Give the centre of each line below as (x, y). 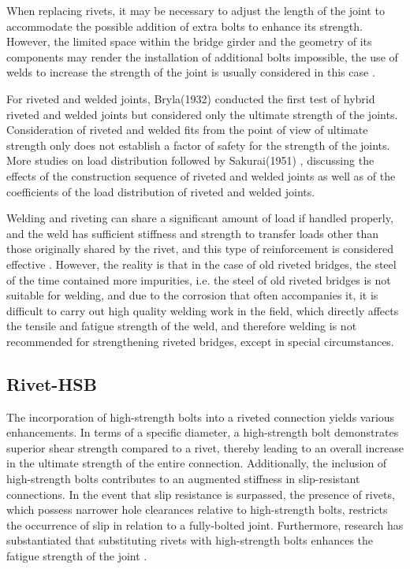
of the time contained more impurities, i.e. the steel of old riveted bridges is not (199, 279)
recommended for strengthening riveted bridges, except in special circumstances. (200, 341)
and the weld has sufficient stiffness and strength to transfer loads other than (193, 233)
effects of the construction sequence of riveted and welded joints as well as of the (201, 175)
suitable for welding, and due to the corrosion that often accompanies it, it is (192, 295)
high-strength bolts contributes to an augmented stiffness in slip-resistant (183, 479)
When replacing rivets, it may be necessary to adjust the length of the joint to (196, 10)
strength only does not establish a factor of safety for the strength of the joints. (198, 145)
